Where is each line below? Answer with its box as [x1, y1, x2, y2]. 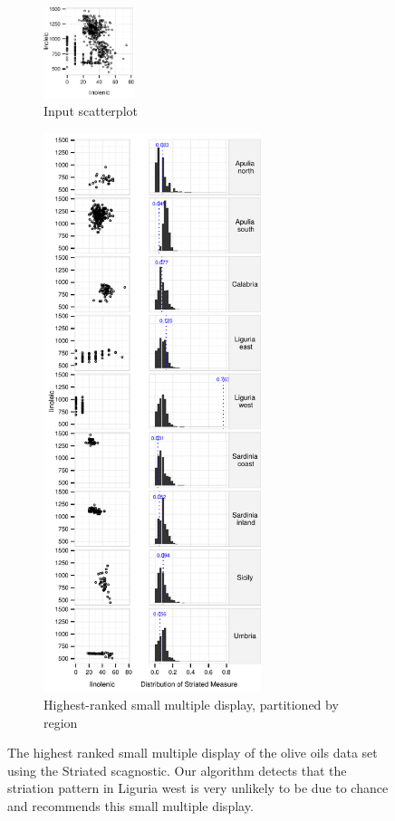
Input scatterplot [43, 101, 138, 120]
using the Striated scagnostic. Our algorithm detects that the [7, 760, 347, 779]
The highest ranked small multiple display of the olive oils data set [7, 743, 378, 762]
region [43, 712, 78, 731]
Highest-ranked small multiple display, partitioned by [43, 695, 339, 714]
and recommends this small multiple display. [7, 797, 254, 816]
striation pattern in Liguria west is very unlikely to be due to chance [7, 778, 389, 797]
